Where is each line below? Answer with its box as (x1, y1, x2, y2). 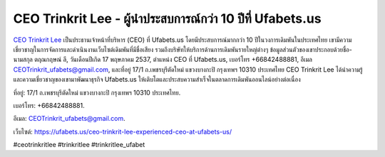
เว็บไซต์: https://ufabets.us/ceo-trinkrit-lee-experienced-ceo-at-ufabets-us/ (13, 127, 232, 136)
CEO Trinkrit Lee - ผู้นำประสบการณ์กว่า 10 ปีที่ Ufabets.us (13, 11, 322, 26)
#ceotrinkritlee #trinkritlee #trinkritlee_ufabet (13, 141, 145, 149)
